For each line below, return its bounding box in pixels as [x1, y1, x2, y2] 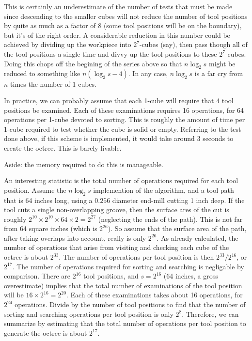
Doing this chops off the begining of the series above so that [4, 58, 182, 68]
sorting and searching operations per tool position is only [4, 309, 173, 319]
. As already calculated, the [157, 232, 238, 243]
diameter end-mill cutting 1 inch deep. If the [112, 195, 245, 205]
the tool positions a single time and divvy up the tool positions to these [4, 48, 217, 59]
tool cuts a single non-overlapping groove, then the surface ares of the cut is [4, 204, 229, 215]
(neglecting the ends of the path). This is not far [98, 214, 243, 224]
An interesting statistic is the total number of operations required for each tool [4, 175, 238, 186]
